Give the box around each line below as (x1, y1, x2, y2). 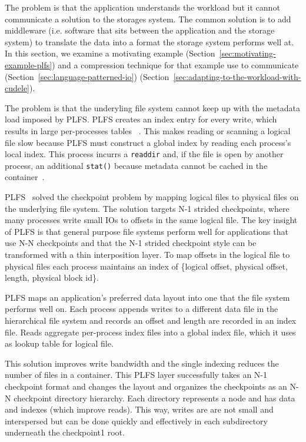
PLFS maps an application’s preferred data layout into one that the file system (5, 291, 290, 303)
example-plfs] (5, 58, 52, 71)
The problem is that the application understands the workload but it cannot (5, 1, 280, 13)
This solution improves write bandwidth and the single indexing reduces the (5, 357, 279, 369)
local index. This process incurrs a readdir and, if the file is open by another (5, 148, 284, 160)
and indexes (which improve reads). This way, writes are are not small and (5, 403, 274, 416)
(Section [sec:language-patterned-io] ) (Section (5, 70, 169, 82)
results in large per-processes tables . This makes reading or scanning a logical (5, 124, 291, 137)
